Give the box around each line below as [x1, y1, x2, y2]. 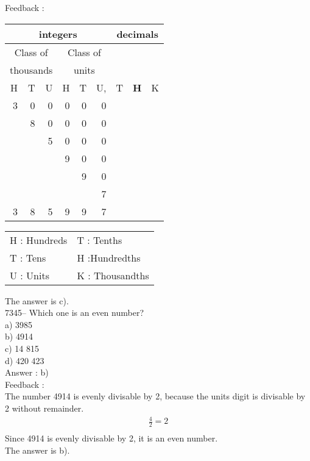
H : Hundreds [10, 232, 68, 247]
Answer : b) [5, 366, 49, 379]
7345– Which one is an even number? [5, 306, 144, 319]
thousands [10, 62, 53, 77]
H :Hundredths [77, 250, 141, 265]
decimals [116, 26, 158, 41]
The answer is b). [5, 443, 70, 456]
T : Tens [10, 250, 46, 265]
